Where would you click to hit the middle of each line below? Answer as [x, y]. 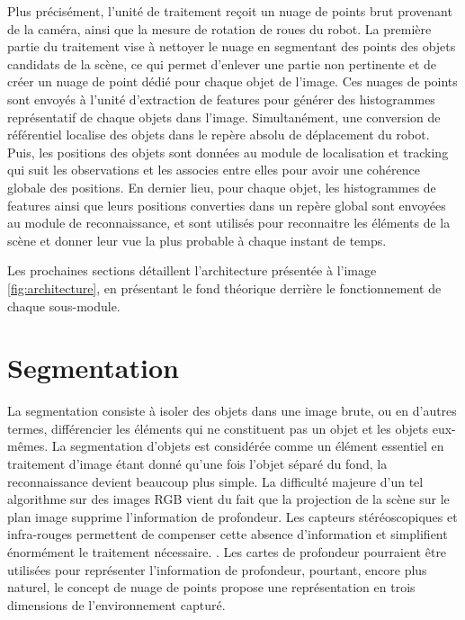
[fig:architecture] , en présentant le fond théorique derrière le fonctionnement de [224, 288]
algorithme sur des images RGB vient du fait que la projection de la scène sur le [228, 499]
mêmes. [28, 446]
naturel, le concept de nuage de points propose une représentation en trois [211, 587]
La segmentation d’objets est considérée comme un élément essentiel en [248, 446]
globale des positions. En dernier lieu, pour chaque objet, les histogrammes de [222, 187]
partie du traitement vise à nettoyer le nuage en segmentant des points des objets [232, 46]
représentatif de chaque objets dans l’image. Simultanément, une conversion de [224, 117]
